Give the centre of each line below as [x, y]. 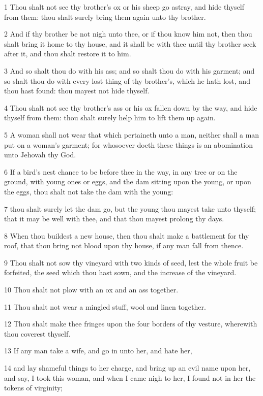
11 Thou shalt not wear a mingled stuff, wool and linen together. [105, 306]
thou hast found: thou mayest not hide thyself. [77, 91]
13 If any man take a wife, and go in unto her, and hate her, [98, 351]
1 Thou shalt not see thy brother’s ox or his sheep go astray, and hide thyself [124, 7]
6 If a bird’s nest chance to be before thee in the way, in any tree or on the [121, 171]
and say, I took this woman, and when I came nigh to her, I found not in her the [130, 377]
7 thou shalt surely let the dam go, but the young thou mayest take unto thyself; [130, 208]
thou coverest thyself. [37, 333]
